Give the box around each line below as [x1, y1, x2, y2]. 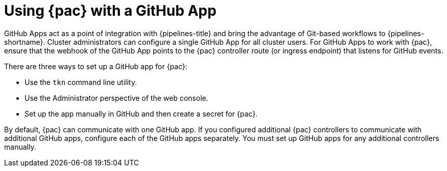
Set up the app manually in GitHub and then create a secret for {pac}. [25, 109, 258, 118]
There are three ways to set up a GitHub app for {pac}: [4, 62, 187, 71]
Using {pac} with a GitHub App [4, 2, 217, 19]
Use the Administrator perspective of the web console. [25, 93, 208, 102]
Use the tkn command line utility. [25, 77, 137, 87]
